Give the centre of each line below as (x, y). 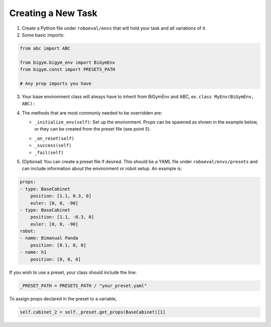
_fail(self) (49, 152)
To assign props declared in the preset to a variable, (63, 298)
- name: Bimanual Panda (49, 238)
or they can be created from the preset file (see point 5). (93, 129)
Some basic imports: (43, 35)
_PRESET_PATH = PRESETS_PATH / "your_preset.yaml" (84, 286)
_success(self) (53, 145)
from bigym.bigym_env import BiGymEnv (67, 62)
